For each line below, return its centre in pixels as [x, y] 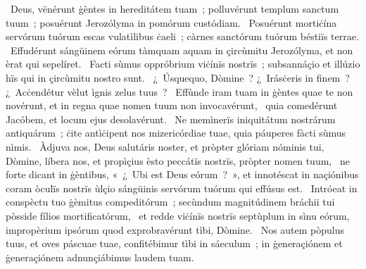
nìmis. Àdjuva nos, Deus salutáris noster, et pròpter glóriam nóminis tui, [165, 146]
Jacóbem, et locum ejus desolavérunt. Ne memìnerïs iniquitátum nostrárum [171, 119]
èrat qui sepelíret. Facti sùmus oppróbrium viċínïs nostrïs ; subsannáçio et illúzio [183, 64]
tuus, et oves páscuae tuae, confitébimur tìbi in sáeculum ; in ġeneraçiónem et [174, 243]
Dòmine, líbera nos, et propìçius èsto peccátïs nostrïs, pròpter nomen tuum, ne [178, 160]
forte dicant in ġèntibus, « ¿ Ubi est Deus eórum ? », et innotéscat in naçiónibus [182, 174]
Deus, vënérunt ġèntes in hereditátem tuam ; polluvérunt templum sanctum [175, 8]
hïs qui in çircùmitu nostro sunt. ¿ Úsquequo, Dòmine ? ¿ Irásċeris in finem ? [178, 77]
